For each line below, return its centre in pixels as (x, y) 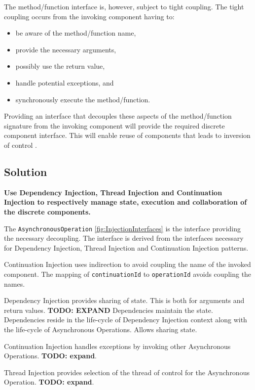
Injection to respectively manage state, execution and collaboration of (126, 202)
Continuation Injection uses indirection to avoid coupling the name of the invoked (127, 264)
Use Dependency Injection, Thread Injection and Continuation (113, 192)
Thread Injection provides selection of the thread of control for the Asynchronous (127, 372)
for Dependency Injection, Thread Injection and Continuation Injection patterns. (126, 247)
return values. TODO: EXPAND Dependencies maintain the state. (109, 310)
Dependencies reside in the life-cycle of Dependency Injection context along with (126, 320)
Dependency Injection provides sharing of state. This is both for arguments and (124, 300)
